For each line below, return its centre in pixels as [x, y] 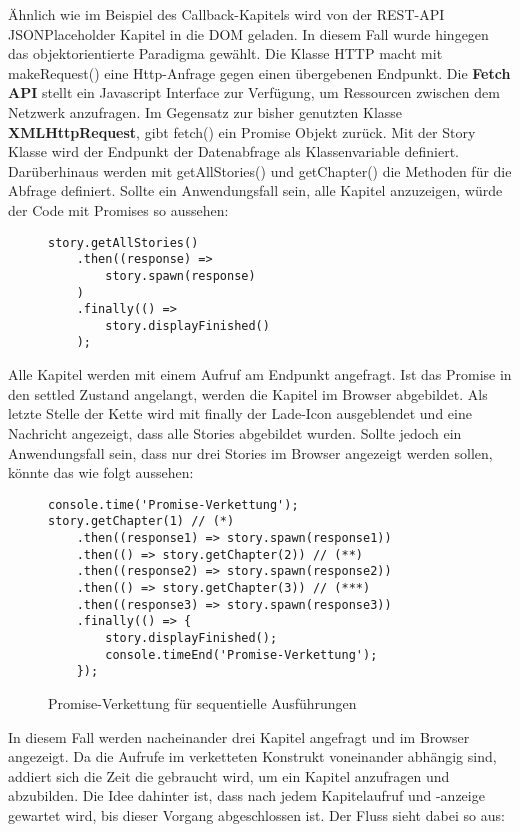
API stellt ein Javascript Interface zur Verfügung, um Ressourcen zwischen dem [254, 92]
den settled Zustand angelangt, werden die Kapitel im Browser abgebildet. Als [248, 393]
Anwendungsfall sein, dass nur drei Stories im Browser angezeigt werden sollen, [250, 452]
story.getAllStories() [123, 242]
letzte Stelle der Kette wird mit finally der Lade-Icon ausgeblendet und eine [240, 413]
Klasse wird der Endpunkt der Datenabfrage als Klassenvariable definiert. [233, 151]
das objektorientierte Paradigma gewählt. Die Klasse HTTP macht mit [225, 53]
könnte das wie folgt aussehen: [101, 472]
